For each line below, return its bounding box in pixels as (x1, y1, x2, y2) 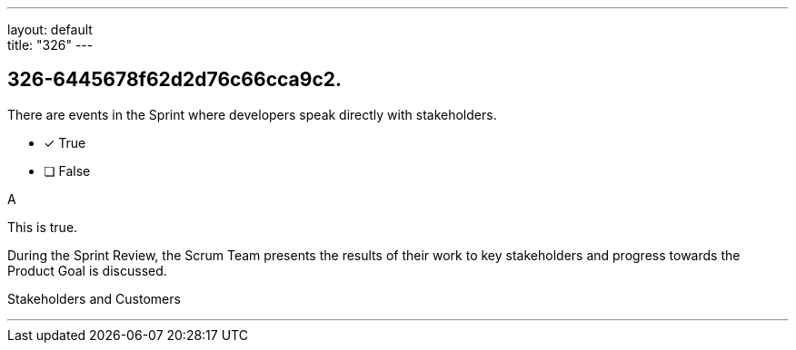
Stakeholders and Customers (7, 290, 181, 306)
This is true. (7, 219, 78, 235)
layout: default (7, 22, 93, 37)
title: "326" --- (7, 37, 94, 53)
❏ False (44, 162, 91, 179)
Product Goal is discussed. (7, 262, 167, 278)
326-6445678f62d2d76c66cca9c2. (7, 68, 342, 92)
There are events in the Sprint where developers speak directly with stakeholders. (7, 106, 497, 122)
